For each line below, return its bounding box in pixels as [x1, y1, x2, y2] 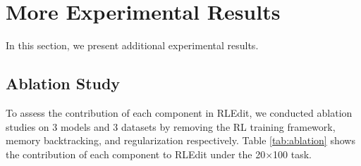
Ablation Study [6, 72, 121, 94]
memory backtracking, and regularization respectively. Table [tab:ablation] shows [6, 133, 355, 148]
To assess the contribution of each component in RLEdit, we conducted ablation [6, 105, 353, 120]
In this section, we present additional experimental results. [6, 38, 259, 53]
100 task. [273, 146, 312, 161]
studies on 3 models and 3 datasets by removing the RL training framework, [6, 119, 336, 134]
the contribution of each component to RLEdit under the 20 [6, 146, 266, 161]
